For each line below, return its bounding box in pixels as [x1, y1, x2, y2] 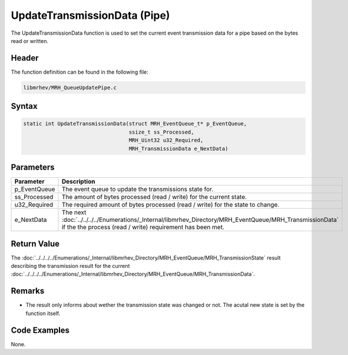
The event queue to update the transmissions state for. [61, 185, 214, 194]
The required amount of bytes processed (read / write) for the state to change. [61, 201, 280, 209]
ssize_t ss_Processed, [128, 128, 194, 135]
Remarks [11, 286, 45, 296]
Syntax [11, 101, 38, 111]
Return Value [11, 238, 60, 248]
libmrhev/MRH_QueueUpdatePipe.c [23, 84, 117, 91]
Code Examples [11, 325, 70, 335]
